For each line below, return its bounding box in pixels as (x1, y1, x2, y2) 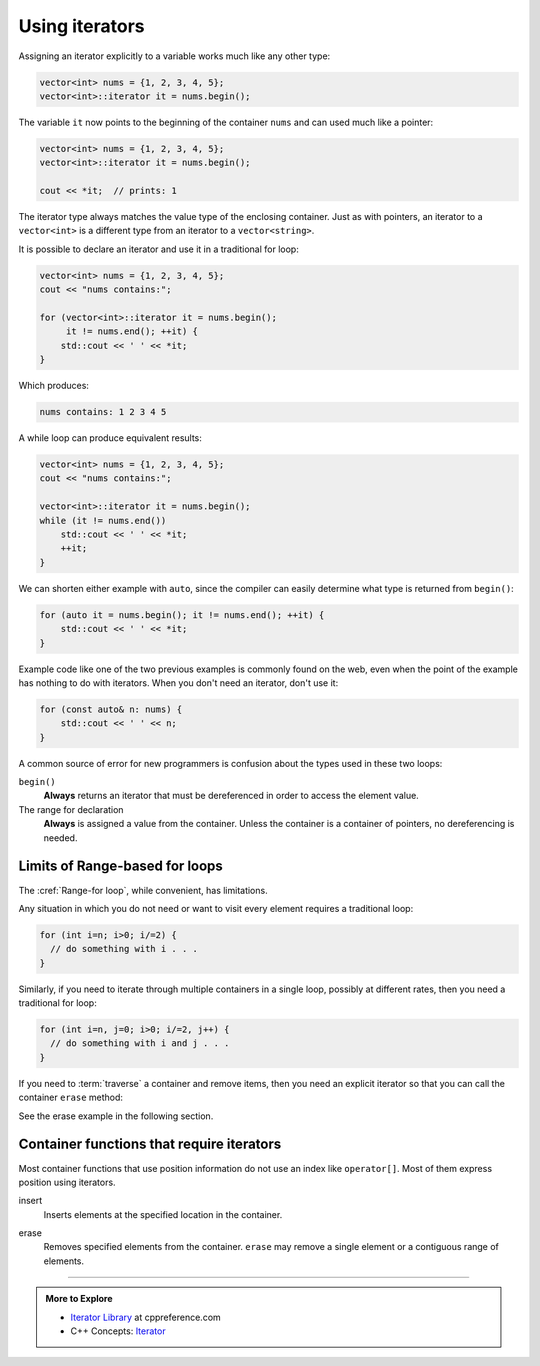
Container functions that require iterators (18, 1136, 282, 1153)
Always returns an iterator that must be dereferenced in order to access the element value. (43, 790, 419, 802)
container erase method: (18, 1091, 124, 1104)
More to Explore (45, 1293, 114, 1305)
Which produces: (18, 380, 90, 392)
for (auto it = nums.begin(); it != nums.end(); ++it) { (39, 609, 325, 620)
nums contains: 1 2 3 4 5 (39, 406, 167, 418)
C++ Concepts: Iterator (70, 1325, 166, 1337)
